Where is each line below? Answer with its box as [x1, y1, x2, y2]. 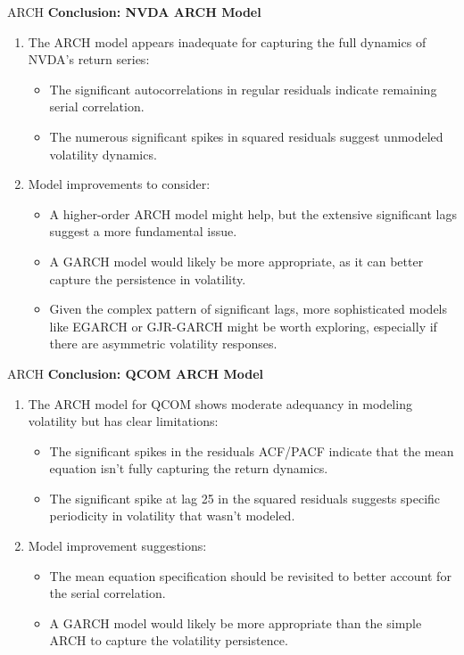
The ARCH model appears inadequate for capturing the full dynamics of [28, 32, 427, 51]
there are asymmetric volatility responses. [49, 334, 278, 353]
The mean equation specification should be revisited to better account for [49, 566, 452, 585]
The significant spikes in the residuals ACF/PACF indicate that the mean [49, 441, 454, 460]
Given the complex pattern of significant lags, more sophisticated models [49, 299, 448, 318]
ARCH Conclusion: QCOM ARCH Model [7, 364, 263, 382]
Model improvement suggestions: [28, 536, 207, 555]
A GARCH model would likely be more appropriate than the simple [49, 613, 422, 632]
